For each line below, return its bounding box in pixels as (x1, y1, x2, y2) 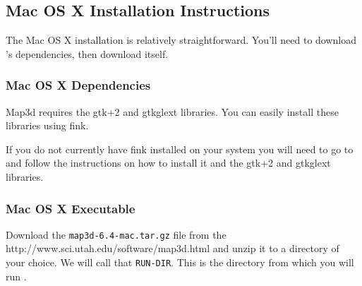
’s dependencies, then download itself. (6, 46, 169, 61)
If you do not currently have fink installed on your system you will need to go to (6, 141, 354, 156)
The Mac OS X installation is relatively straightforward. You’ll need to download (6, 32, 357, 47)
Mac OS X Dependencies (6, 76, 151, 94)
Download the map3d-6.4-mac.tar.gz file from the (6, 227, 227, 242)
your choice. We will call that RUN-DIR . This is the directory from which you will (6, 255, 354, 270)
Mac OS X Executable (6, 199, 135, 217)
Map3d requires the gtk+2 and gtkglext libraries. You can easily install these (6, 104, 339, 119)
